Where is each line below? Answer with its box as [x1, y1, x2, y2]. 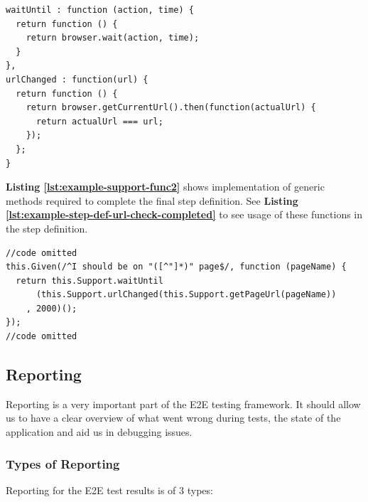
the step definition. [6, 220, 88, 235]
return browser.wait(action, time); [26, 33, 200, 43]
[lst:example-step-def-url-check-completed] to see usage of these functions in [6, 207, 363, 222]
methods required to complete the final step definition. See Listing [6, 193, 298, 208]
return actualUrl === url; [36, 116, 163, 127]
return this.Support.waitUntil [16, 275, 163, 286]
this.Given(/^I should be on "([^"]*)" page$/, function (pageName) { [6, 262, 347, 272]
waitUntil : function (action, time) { [6, 5, 194, 15]
